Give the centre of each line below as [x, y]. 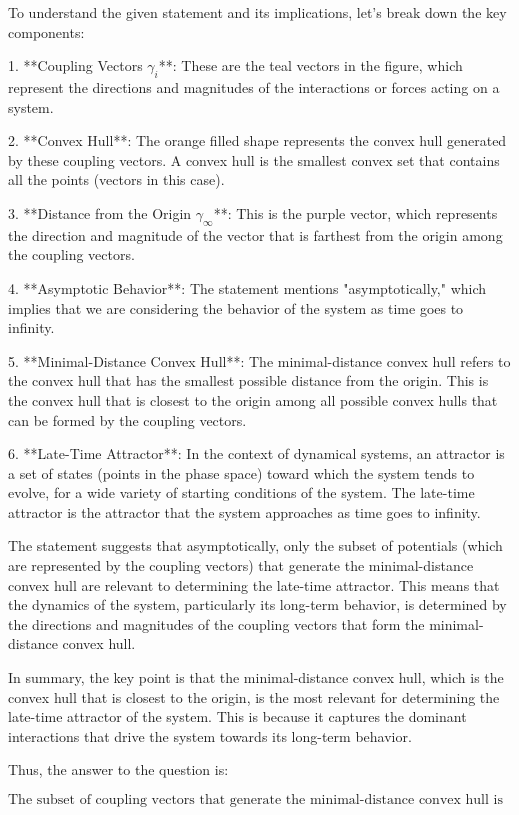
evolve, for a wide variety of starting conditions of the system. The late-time [241, 492]
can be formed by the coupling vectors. [127, 419]
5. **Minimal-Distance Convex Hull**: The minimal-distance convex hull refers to [259, 360]
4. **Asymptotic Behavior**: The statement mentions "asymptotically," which [247, 287]
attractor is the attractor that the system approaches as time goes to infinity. [244, 511]
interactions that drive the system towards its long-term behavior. [210, 735]
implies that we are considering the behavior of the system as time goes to [236, 307]
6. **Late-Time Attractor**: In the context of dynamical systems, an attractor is [256, 453]
